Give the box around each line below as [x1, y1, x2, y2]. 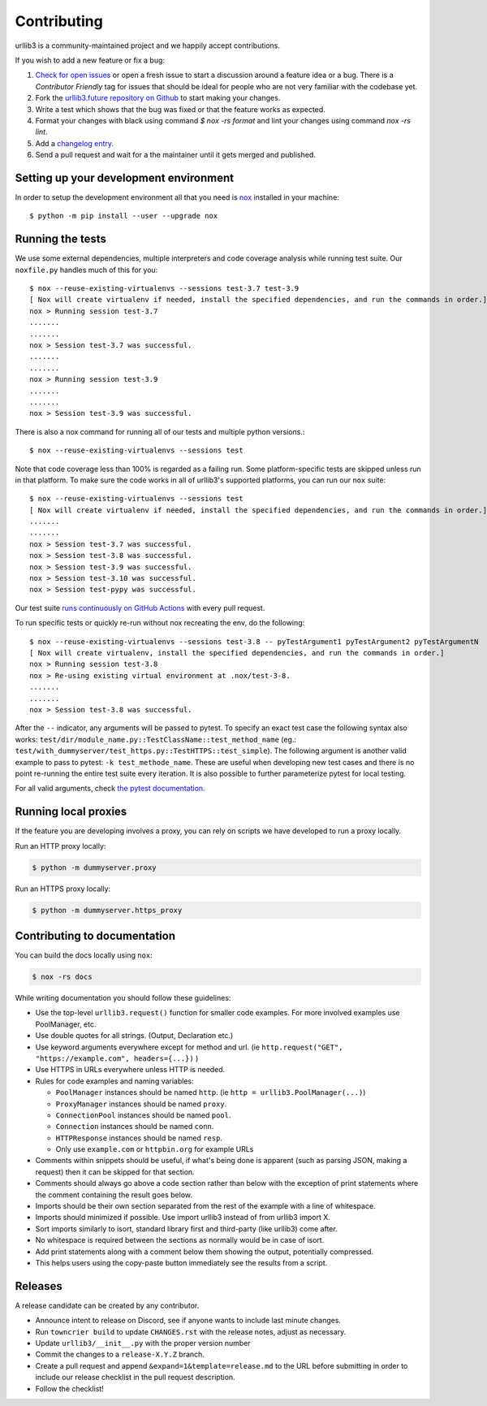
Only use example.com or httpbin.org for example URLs [55, 1144, 254, 1154]
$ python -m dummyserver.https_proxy [32, 906, 183, 915]
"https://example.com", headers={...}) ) [35, 1053, 199, 1063]
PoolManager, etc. [35, 1019, 97, 1029]
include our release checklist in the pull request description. [35, 1373, 235, 1382]
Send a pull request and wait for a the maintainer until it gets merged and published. [35, 150, 317, 160]
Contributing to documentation [15, 928, 176, 942]
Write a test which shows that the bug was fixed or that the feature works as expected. [35, 104, 326, 114]
